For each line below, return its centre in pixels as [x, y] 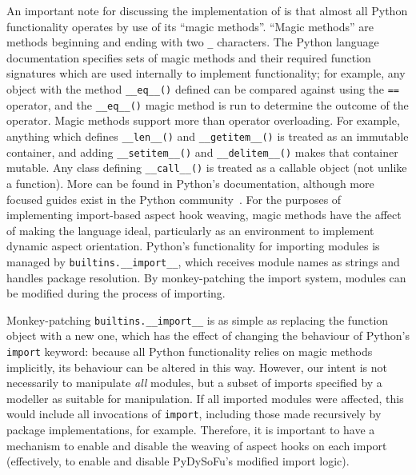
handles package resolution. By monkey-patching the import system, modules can [206, 277]
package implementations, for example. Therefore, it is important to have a [191, 430]
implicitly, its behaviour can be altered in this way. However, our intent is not [197, 367]
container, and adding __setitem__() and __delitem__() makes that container [202, 152]
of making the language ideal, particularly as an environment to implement [190, 230]
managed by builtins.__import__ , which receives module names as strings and [203, 261]
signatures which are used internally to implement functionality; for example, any [206, 73]
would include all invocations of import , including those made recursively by [194, 414]
